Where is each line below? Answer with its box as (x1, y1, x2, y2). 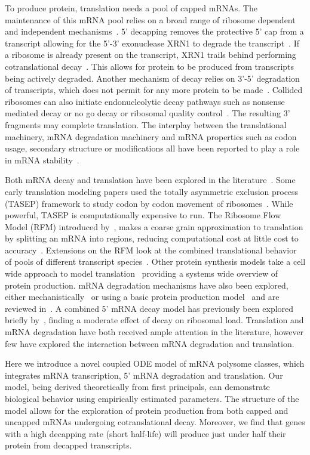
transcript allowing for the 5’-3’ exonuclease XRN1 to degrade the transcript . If (5, 36, 300, 49)
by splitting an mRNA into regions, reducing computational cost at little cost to (5, 232, 299, 244)
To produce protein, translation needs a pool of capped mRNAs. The (5, 2, 257, 14)
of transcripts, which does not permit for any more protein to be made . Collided (5, 83, 303, 96)
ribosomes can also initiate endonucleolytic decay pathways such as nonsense (5, 95, 285, 107)
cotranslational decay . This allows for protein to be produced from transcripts (5, 60, 294, 72)
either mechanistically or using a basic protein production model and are (5, 290, 280, 303)
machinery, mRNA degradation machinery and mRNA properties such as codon (5, 130, 297, 143)
